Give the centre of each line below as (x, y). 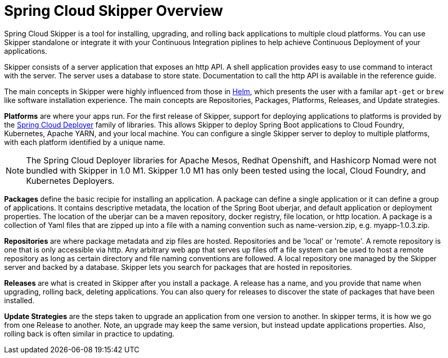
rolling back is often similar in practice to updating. (89, 333)
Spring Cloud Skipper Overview (114, 11)
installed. (19, 300)
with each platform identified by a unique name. (85, 142)
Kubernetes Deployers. (70, 181)
